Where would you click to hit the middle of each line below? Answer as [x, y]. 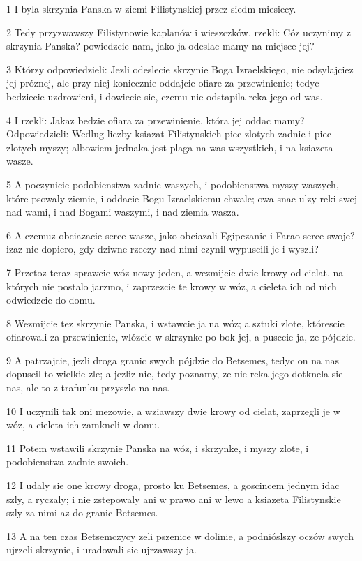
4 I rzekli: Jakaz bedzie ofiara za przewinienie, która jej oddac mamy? [156, 120]
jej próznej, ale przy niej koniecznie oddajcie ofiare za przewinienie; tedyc [163, 83]
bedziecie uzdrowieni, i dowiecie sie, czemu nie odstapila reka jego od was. [165, 96]
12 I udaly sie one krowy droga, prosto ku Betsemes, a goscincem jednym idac [173, 485]
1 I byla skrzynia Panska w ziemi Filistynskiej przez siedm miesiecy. [151, 8]
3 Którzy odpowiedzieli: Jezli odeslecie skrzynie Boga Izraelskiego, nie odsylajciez [180, 69]
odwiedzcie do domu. [51, 300]
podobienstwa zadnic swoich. [68, 462]
